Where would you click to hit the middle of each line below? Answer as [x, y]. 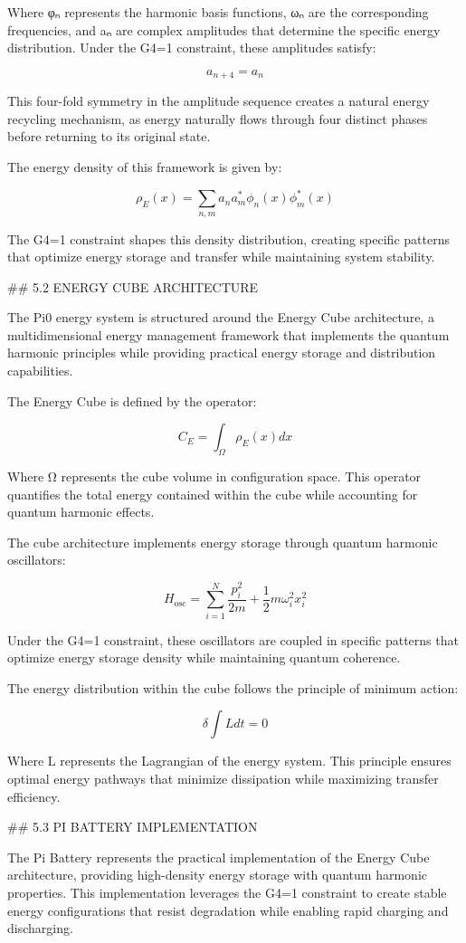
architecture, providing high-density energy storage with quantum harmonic [217, 875]
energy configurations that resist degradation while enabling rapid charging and [228, 910]
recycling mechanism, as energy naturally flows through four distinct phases [218, 118]
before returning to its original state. [109, 136]
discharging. [40, 928]
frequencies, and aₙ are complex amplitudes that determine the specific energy [224, 29]
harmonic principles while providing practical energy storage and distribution [222, 352]
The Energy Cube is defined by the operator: [132, 400]
